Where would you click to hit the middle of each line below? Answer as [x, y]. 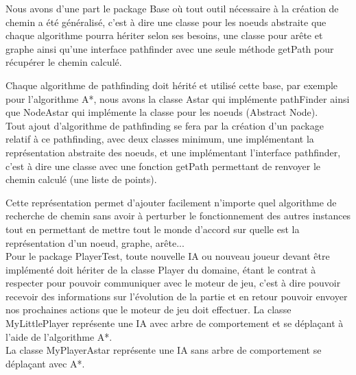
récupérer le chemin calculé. [64, 62]
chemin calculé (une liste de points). [81, 179]
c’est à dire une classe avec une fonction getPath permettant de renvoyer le [163, 166]
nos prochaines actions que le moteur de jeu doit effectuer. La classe [149, 310]
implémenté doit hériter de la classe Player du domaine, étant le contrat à [161, 269]
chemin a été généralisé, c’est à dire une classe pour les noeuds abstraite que [166, 22]
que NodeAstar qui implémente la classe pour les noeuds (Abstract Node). [162, 112]
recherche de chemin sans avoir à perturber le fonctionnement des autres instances [178, 216]
